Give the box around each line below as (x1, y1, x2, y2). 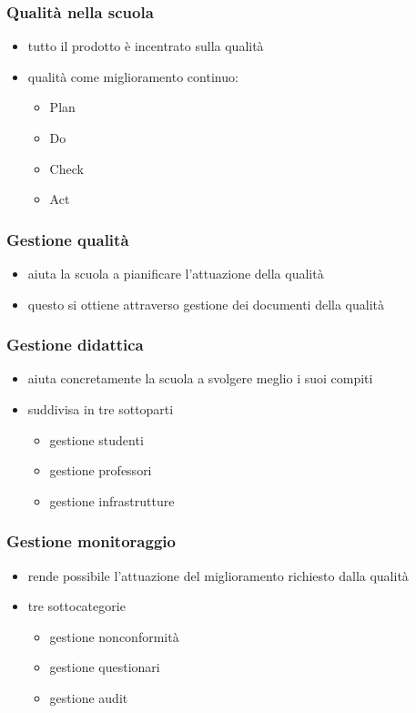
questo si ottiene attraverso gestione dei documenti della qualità (27, 294, 384, 313)
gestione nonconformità (49, 626, 179, 646)
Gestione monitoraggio (6, 530, 176, 553)
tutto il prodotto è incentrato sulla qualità (27, 36, 264, 56)
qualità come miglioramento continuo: (27, 66, 238, 86)
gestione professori (49, 461, 152, 480)
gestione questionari (49, 657, 160, 677)
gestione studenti (49, 430, 144, 449)
